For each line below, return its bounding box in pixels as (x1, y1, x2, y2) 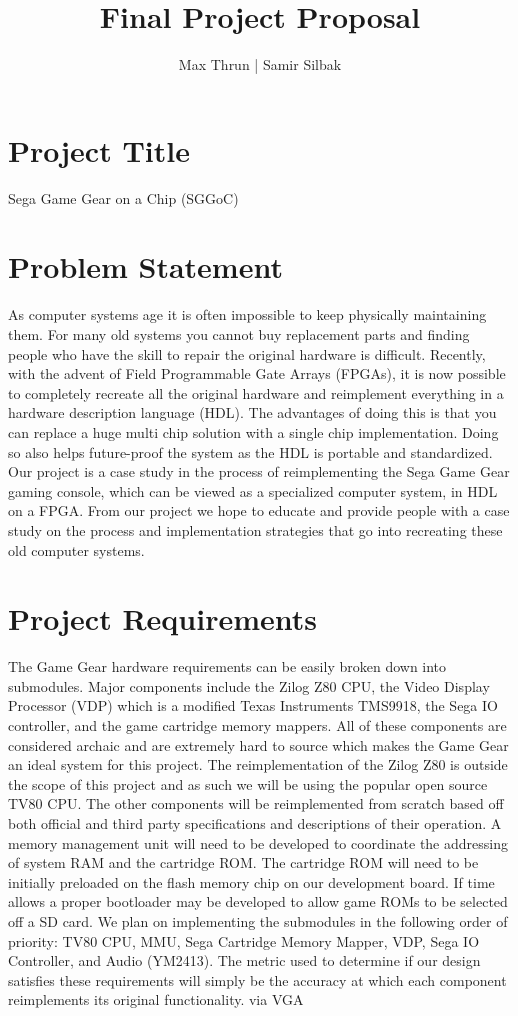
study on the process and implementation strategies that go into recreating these (8, 519, 503, 540)
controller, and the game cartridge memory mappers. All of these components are (8, 715, 507, 735)
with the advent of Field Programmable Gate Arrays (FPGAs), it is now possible (8, 363, 506, 384)
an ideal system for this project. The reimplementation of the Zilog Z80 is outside (8, 754, 508, 775)
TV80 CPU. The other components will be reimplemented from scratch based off (8, 793, 504, 814)
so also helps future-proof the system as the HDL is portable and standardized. (8, 441, 493, 462)
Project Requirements (8, 598, 317, 639)
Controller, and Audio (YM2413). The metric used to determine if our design (8, 950, 481, 971)
